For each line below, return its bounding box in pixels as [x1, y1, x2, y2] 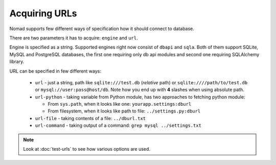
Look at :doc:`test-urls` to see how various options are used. [23, 146, 151, 152]
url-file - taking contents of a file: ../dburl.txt [35, 115, 146, 121]
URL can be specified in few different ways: [9, 68, 102, 74]
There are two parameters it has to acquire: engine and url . [9, 35, 138, 41]
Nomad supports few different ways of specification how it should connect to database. [9, 26, 194, 32]
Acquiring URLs [9, 8, 77, 19]
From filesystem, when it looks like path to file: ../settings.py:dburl [48, 108, 201, 114]
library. [9, 59, 25, 65]
